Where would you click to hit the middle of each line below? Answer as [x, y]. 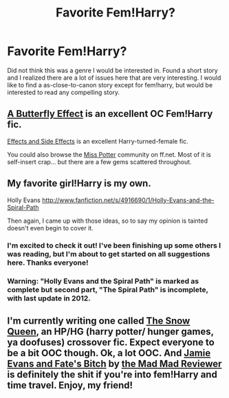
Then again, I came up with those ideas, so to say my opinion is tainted [108, 221]
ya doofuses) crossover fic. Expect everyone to [111, 342]
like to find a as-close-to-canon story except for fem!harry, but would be [110, 85]
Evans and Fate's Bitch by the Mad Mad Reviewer [115, 363]
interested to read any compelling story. [64, 92]
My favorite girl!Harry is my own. [79, 184]
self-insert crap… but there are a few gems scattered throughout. [99, 162]
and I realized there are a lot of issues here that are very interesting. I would [114, 78]
